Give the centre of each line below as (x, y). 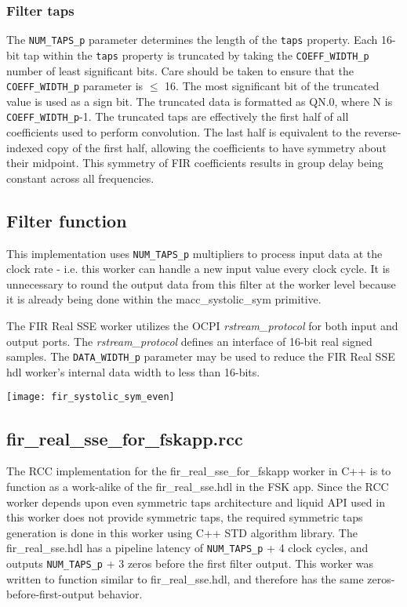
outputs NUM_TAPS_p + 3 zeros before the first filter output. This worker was (190, 563)
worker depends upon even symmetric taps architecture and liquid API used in (196, 502)
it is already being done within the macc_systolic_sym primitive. (164, 299)
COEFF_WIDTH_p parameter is (75, 86)
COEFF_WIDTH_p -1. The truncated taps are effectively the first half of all (178, 116)
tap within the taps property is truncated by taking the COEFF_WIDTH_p (196, 55)
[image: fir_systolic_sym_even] (91, 397)
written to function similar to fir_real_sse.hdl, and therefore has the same (185, 578)
